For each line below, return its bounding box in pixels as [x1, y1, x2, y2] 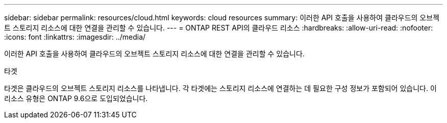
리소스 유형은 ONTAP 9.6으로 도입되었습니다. [4, 94, 148, 103]
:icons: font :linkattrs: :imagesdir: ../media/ [4, 33, 146, 41]
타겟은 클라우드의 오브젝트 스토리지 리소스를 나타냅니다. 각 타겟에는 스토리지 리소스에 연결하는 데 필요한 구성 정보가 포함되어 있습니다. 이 [4, 84, 437, 93]
